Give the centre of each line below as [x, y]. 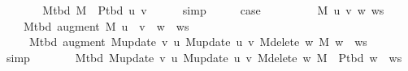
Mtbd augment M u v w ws [106, 25]
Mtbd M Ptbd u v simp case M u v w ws [213, 10]
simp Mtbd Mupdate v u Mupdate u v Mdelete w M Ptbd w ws [204, 57]
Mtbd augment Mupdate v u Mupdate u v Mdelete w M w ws [198, 42]
